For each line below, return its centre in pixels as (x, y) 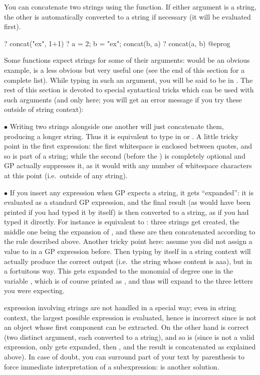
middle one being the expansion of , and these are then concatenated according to (130, 231)
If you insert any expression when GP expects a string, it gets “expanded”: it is (132, 192)
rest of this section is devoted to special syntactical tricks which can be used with (129, 90)
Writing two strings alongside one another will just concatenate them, (117, 126)
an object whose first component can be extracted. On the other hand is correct (126, 327)
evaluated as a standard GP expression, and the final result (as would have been (127, 202)
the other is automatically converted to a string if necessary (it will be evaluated (127, 16)
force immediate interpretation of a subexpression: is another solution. (112, 366)
